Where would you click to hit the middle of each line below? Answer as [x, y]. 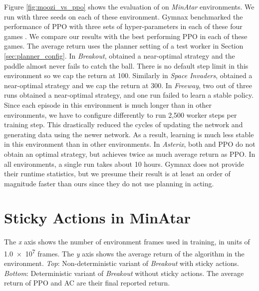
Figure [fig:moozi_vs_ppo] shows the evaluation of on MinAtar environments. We [129, 7]
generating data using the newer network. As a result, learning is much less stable [129, 134]
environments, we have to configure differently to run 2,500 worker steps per [121, 114]
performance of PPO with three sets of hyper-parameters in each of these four [123, 26]
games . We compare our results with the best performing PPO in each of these [126, 36]
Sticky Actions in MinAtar [97, 218]
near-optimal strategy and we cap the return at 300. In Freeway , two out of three [128, 85]
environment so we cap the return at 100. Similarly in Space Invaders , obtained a [128, 75]
